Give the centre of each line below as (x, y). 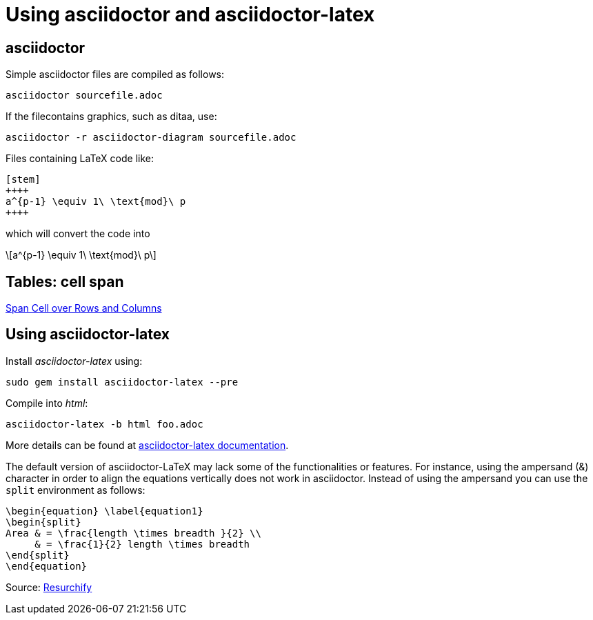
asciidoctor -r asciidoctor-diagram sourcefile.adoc (151, 138)
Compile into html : (47, 403)
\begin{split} (43, 522)
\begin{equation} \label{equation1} (104, 511)
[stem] (23, 180)
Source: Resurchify (49, 587)
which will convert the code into (78, 234)
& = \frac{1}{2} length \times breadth (142, 544)
